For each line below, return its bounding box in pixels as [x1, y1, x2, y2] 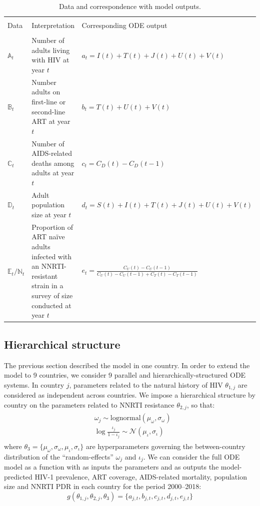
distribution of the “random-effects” [4, 451, 113, 462]
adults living [31, 44, 70, 55]
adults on [31, 86, 60, 97]
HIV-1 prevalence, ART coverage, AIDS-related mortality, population [34, 471, 247, 482]
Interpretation [31, 20, 74, 30]
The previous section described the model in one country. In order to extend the [4, 360, 250, 370]
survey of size [31, 290, 73, 301]
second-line [31, 106, 65, 116]
